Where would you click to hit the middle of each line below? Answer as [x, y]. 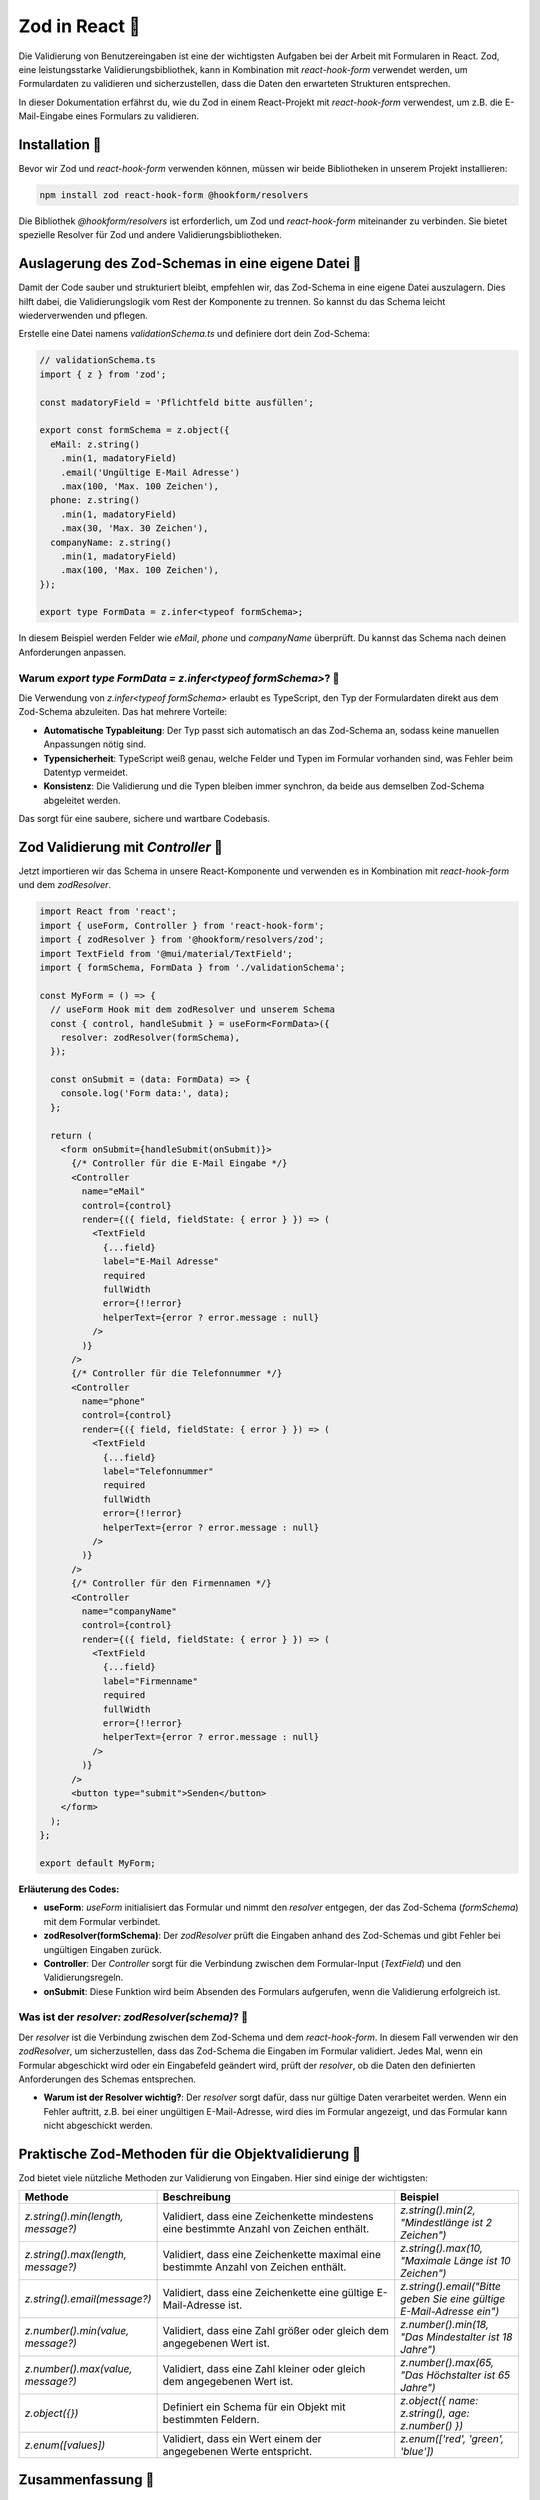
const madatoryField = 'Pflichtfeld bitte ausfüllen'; [176, 402]
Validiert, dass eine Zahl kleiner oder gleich [264, 2369]
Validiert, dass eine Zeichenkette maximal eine [272, 2255]
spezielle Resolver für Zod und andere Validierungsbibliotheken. [150, 235]
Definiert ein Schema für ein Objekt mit [254, 2407]
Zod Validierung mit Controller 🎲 [121, 846]
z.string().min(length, [74, 2217]
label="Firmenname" [150, 1681]
